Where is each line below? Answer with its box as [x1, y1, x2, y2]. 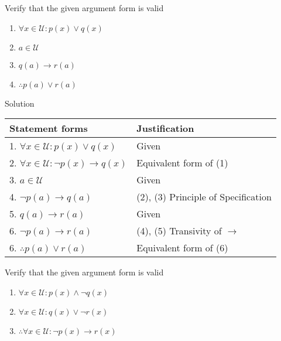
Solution [5, 97, 35, 109]
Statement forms [9, 121, 88, 135]
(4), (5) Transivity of [136, 224, 222, 238]
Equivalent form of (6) [136, 241, 228, 255]
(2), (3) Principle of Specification [136, 190, 272, 204]
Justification [136, 121, 194, 135]
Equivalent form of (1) [136, 156, 228, 170]
